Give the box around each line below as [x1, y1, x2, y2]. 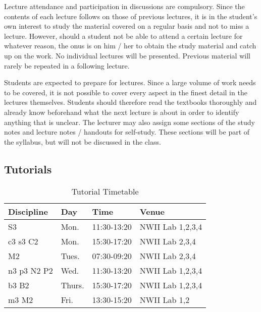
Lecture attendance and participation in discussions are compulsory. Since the [4, 1, 245, 11]
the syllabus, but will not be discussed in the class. [4, 136, 161, 147]
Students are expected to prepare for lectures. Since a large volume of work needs [4, 77, 256, 88]
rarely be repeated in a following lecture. [4, 60, 130, 71]
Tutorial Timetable [71, 185, 139, 197]
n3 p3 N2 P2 [8, 264, 53, 276]
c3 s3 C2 [8, 235, 38, 247]
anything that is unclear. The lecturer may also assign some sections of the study [4, 116, 255, 127]
